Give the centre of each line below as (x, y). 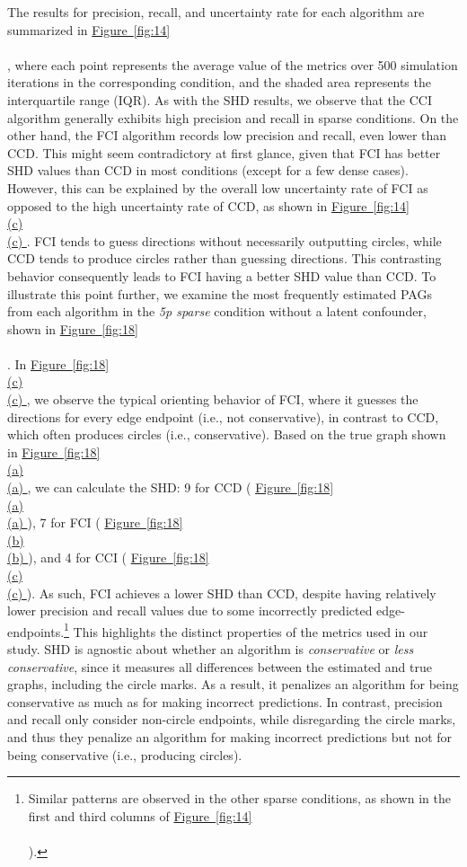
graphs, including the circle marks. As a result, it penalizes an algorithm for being (233, 684)
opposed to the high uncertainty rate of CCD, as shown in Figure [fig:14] (209, 205)
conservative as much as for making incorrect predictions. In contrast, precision (225, 701)
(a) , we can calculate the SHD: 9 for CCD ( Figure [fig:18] (171, 487)
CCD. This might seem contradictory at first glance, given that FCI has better (224, 152)
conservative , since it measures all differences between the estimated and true (220, 666)
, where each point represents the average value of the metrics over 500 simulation (233, 64)
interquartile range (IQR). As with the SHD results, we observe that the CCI (220, 99)
